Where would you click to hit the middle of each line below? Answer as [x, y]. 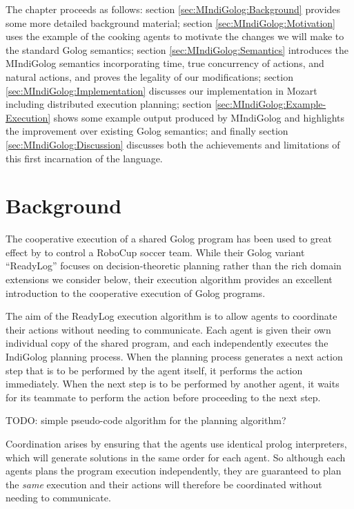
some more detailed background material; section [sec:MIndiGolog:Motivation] [171, 22]
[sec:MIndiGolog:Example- [271, 104]
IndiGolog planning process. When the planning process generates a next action [174, 356]
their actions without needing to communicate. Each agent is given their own [168, 329]
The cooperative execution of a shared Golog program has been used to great [169, 239]
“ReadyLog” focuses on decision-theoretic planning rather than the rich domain [174, 266]
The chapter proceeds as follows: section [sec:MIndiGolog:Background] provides [173, 9]
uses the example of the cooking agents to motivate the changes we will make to [175, 36]
